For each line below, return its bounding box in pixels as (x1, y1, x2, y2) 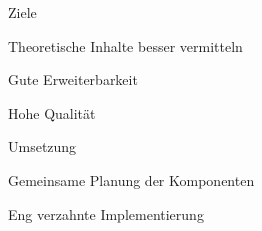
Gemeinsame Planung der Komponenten (8, 169, 255, 190)
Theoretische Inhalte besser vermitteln (8, 35, 243, 56)
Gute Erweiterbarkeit (8, 69, 138, 90)
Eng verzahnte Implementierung (8, 203, 204, 224)
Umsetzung (8, 136, 77, 157)
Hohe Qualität (8, 102, 96, 123)
